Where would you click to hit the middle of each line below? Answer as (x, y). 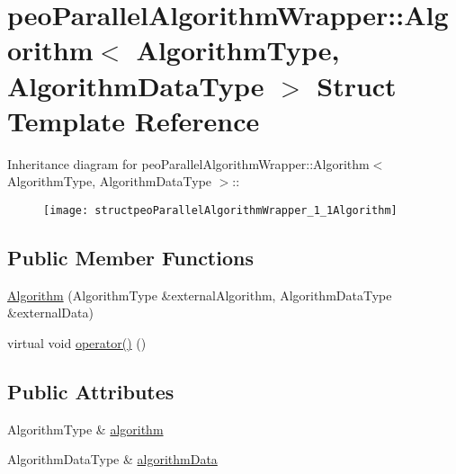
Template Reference (134, 120)
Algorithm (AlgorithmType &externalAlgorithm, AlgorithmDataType (200, 295)
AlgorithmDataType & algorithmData (112, 459)
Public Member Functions (130, 257)
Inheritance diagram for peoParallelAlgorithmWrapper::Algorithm (188, 163)
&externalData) (50, 313)
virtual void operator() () (77, 342)
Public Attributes (91, 391)
